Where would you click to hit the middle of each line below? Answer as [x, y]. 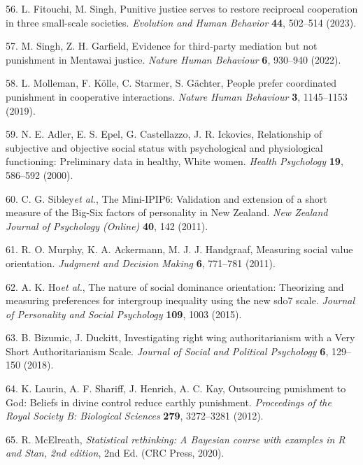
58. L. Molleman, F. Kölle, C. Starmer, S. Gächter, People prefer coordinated [171, 83]
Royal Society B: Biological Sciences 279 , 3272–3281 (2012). [135, 416]
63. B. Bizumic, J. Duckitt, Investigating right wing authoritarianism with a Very [180, 337]
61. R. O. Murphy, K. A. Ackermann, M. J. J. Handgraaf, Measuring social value [179, 249]
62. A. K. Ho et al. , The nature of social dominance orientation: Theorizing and [175, 286]
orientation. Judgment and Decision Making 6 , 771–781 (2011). [141, 263]
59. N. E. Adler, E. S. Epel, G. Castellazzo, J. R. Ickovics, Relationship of [164, 134]
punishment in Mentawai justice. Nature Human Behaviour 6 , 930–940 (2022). [173, 59]
